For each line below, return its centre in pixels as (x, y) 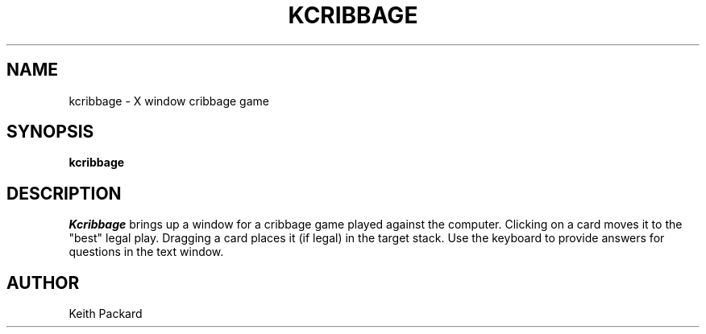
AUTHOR (43, 282)
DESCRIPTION (64, 193)
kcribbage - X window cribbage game (169, 101)
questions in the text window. (146, 252)
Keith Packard (106, 314)
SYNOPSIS (50, 132)
